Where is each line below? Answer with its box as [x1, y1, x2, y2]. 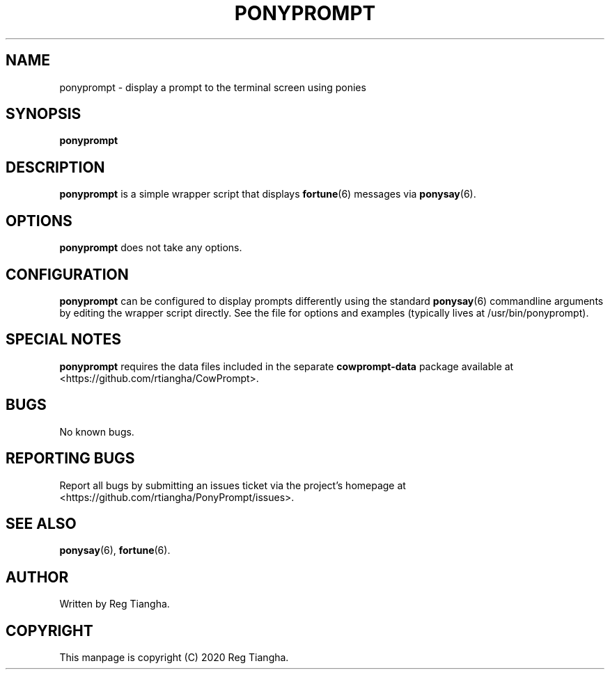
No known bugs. [59, 425, 134, 438]
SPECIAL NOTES [6, 331, 122, 349]
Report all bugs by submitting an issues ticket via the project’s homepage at [59, 479, 406, 491]
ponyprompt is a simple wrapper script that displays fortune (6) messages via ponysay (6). [59, 188, 476, 200]
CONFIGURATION [6, 265, 129, 283]
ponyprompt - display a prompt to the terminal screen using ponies [59, 81, 366, 93]
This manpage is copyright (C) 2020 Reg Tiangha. [59, 651, 289, 664]
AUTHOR [6, 568, 69, 586]
